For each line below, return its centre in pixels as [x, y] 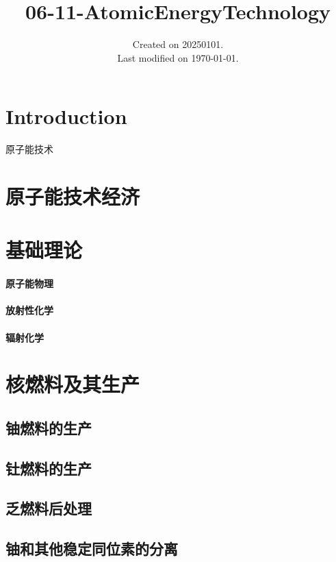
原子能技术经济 [73, 196]
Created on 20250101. [178, 44]
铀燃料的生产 [49, 427]
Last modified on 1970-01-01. [178, 57]
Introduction [66, 116]
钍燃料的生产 [49, 468]
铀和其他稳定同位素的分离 [92, 549]
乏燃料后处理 [49, 508]
